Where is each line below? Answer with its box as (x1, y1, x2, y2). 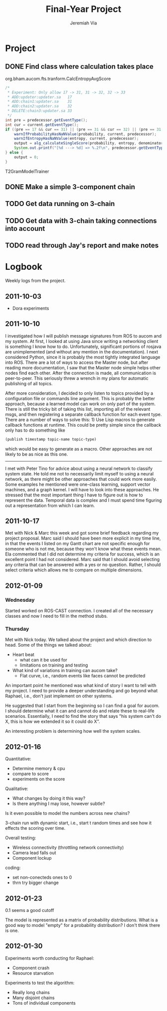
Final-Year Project (45, 3, 122, 15)
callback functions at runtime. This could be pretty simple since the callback (5, 422, 162, 428)
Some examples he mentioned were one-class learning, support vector (5, 481, 151, 487)
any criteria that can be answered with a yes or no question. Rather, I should (5, 562, 161, 568)
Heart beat (12, 652, 35, 658)
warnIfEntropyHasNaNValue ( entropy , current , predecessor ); (14, 136, 139, 141)
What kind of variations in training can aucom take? (12, 668, 118, 674)
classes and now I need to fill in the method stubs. (5, 613, 108, 619)
